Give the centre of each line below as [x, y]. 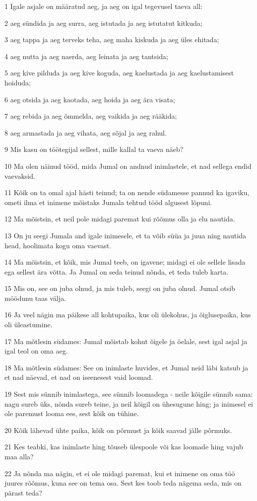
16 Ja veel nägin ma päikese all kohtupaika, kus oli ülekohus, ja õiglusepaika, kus [128, 315]
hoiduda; [18, 82]
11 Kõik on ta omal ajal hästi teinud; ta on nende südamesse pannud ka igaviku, [127, 192]
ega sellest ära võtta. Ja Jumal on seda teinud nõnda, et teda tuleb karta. [117, 271]
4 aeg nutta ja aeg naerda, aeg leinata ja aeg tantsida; [86, 56]
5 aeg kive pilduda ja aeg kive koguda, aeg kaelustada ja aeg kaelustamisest [119, 73]
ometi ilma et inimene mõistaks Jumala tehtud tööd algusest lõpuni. [108, 202]
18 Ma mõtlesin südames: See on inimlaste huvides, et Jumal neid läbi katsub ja [127, 367]
